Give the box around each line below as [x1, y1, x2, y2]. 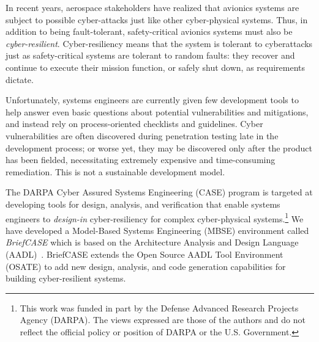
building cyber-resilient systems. [6, 272, 126, 285]
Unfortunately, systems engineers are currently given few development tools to [6, 93, 299, 106]
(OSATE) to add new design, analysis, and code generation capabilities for [6, 260, 286, 272]
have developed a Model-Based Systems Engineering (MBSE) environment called [6, 224, 309, 236]
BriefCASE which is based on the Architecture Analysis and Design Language [6, 236, 299, 249]
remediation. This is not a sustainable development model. [6, 165, 225, 178]
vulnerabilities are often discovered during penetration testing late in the [6, 129, 279, 142]
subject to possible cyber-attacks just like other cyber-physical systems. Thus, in [6, 13, 308, 26]
